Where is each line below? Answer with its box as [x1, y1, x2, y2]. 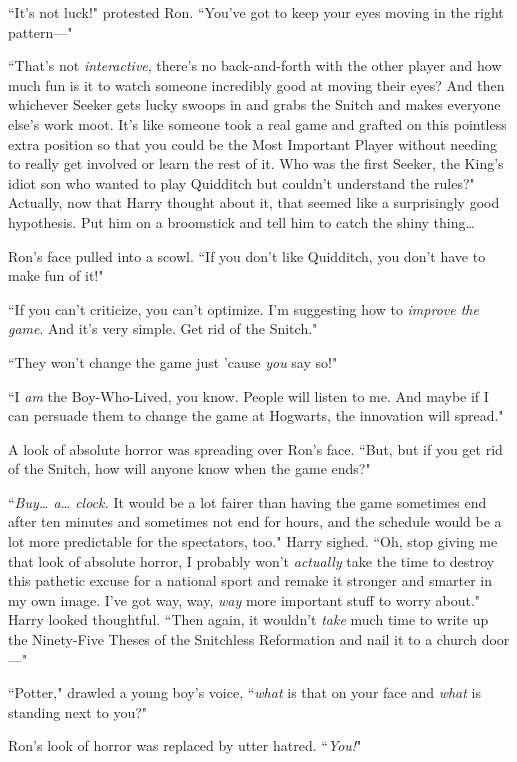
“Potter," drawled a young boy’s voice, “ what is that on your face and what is [8, 682, 481, 703]
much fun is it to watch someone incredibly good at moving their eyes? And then [8, 74, 505, 95]
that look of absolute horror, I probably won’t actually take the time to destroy [8, 550, 495, 571]
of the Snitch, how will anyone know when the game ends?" [8, 458, 371, 479]
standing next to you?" [8, 701, 148, 722]
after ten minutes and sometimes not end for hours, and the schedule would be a [8, 511, 502, 532]
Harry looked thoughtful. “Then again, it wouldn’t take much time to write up [8, 609, 489, 630]
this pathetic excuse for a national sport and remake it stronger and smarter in [8, 570, 493, 591]
